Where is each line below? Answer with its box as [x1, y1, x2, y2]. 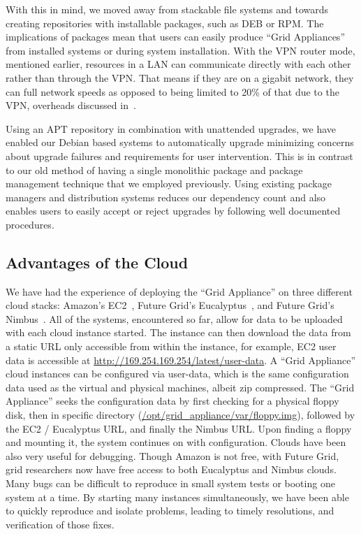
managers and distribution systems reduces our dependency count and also [6, 189, 326, 204]
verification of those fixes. [6, 517, 115, 531]
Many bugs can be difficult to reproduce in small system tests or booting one [6, 476, 335, 491]
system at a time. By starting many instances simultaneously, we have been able [6, 489, 349, 504]
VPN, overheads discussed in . [6, 98, 136, 113]
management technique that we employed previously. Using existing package [6, 176, 332, 191]
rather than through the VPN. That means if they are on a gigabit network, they [6, 70, 354, 85]
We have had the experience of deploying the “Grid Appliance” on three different [6, 284, 353, 298]
